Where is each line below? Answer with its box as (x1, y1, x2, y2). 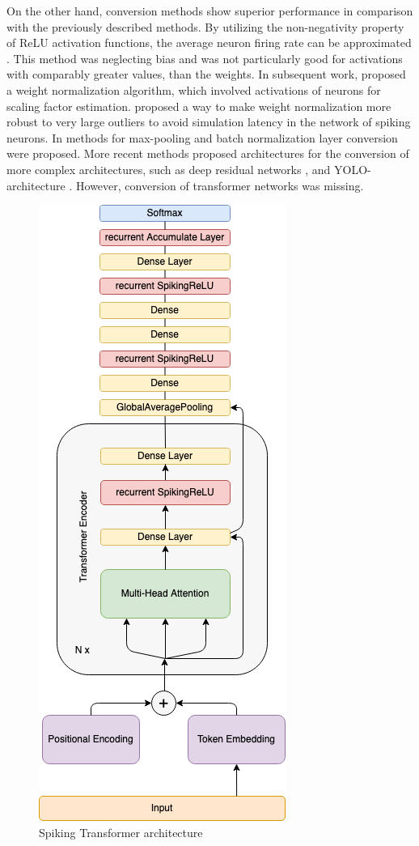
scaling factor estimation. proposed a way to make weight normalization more (6, 97, 391, 114)
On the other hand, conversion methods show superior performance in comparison (6, 2, 413, 19)
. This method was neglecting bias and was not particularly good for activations (6, 49, 403, 66)
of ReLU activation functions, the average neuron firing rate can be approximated (6, 34, 412, 51)
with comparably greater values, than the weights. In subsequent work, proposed (6, 66, 406, 83)
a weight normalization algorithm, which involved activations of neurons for (6, 81, 381, 98)
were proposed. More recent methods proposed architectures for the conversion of (6, 145, 409, 162)
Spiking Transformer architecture (39, 823, 203, 840)
